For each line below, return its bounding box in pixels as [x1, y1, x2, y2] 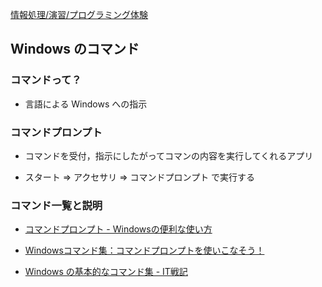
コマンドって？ [10, 73, 82, 87]
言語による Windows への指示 [24, 98, 148, 110]
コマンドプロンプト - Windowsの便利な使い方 [24, 223, 213, 235]
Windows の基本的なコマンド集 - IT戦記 [24, 266, 188, 278]
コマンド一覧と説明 [10, 198, 103, 212]
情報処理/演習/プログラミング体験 [10, 9, 149, 20]
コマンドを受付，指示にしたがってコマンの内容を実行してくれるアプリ [24, 149, 314, 162]
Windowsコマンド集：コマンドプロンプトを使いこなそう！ [24, 244, 265, 257]
